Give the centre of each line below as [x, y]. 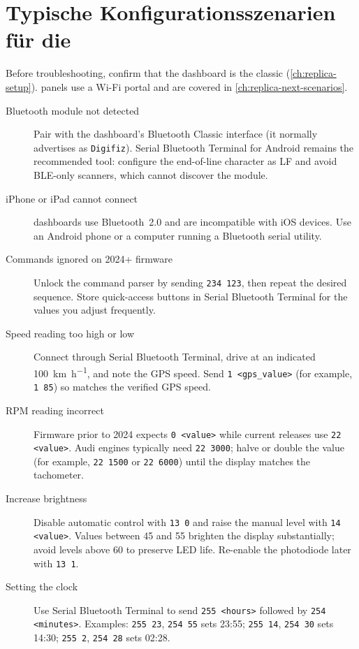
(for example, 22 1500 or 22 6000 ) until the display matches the [172, 461]
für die [38, 39]
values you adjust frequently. [95, 310]
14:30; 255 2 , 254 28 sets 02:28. [102, 637]
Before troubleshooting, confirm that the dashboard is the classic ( [148, 73]
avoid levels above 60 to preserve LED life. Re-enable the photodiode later [192, 549]
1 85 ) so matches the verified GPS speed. [122, 387]
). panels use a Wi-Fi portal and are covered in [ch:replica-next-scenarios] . [189, 86]
